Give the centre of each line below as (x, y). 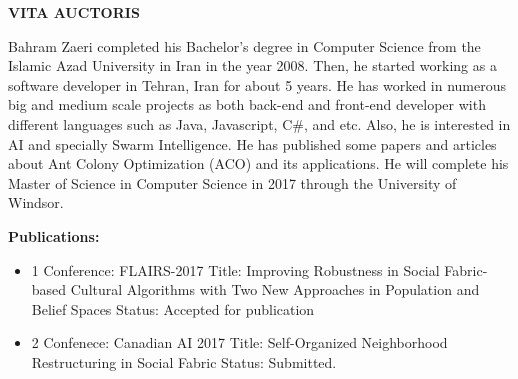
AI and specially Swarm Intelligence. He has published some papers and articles (252, 143)
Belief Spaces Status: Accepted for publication (173, 308)
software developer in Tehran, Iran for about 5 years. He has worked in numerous (257, 84)
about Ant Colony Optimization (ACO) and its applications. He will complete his (258, 163)
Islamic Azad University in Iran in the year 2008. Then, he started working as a (252, 65)
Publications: (54, 235)
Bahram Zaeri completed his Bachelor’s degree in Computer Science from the (244, 45)
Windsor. (36, 202)
